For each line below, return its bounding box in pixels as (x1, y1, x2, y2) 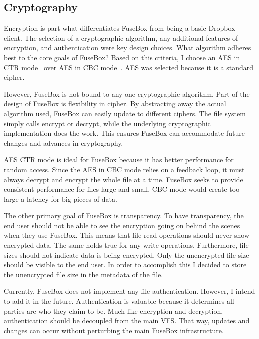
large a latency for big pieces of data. (4, 193, 117, 204)
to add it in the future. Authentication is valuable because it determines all (4, 296, 234, 306)
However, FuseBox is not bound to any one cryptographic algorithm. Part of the (4, 88, 250, 99)
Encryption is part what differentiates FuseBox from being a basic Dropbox (4, 23, 235, 33)
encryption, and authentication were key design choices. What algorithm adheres (4, 42, 251, 53)
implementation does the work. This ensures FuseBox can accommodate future (4, 128, 245, 138)
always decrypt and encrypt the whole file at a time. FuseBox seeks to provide (4, 174, 243, 184)
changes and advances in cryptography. (4, 137, 123, 148)
